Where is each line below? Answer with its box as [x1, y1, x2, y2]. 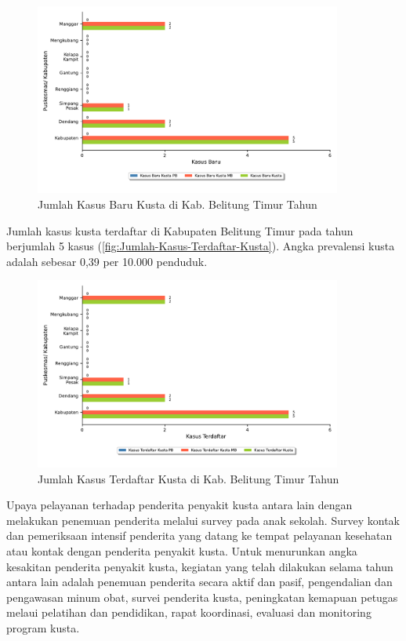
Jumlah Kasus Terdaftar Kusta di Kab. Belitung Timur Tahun [38, 470, 339, 486]
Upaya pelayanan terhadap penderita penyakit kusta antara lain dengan [6, 497, 353, 513]
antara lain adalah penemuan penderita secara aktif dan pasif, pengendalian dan [6, 574, 393, 590]
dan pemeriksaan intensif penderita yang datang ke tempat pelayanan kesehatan [6, 527, 393, 544]
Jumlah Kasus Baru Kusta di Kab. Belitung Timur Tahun [38, 196, 317, 213]
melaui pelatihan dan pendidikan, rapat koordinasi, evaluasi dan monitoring [6, 604, 372, 621]
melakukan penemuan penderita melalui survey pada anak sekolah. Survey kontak [6, 512, 400, 528]
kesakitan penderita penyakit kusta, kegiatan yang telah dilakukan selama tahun [6, 558, 393, 574]
